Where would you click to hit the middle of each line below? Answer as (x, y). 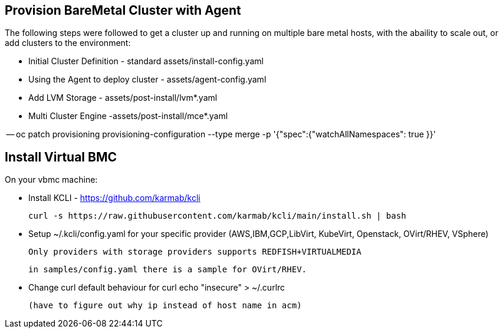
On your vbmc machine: (51, 180)
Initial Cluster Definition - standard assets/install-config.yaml (146, 61)
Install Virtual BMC (61, 157)
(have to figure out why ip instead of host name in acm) (165, 306)
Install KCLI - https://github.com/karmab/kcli (114, 198)
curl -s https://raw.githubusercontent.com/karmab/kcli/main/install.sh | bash (217, 216)
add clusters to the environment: (68, 43)
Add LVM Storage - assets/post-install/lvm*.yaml (123, 98)
